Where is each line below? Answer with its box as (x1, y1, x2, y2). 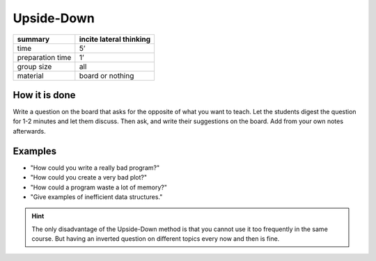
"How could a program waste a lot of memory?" (30, 183, 167, 191)
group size (17, 61, 52, 71)
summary (17, 34, 50, 44)
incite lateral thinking (79, 34, 151, 44)
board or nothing (79, 70, 134, 80)
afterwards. (13, 127, 46, 135)
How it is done (13, 89, 76, 101)
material (17, 70, 45, 80)
